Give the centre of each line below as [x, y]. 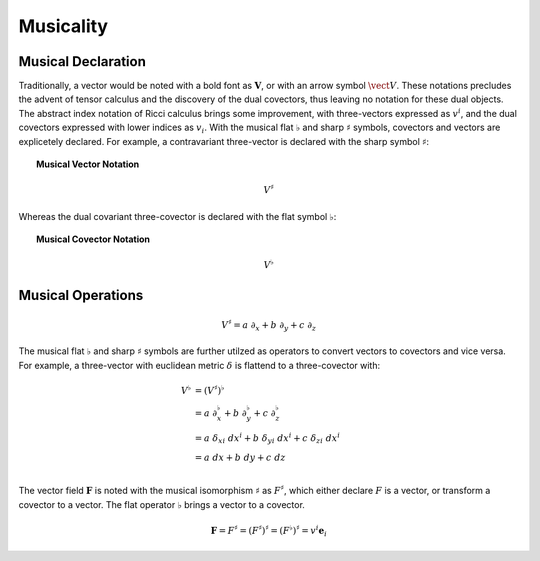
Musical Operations [81, 295]
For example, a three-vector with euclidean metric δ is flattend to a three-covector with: [199, 365]
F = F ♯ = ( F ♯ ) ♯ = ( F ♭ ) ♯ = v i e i [268, 531]
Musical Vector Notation [88, 164]
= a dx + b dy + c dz [240, 458]
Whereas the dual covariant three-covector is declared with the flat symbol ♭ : [177, 216]
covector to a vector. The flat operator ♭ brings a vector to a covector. [161, 504]
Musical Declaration [82, 61]
